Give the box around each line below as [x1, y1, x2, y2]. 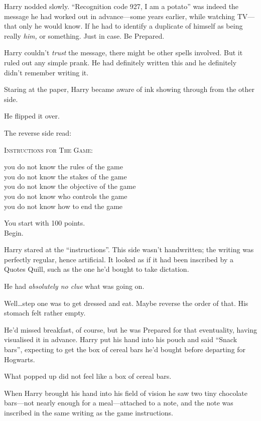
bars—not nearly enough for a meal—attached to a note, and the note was [4, 397, 233, 408]
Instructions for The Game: [4, 144, 93, 155]
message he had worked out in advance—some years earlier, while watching [4, 11, 235, 21]
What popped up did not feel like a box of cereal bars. [4, 371, 172, 381]
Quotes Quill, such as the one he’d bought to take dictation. [4, 264, 189, 274]
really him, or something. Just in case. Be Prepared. [4, 30, 165, 41]
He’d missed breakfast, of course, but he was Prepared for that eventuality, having [4, 324, 257, 335]
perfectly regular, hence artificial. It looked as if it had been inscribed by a [4, 254, 233, 264]
